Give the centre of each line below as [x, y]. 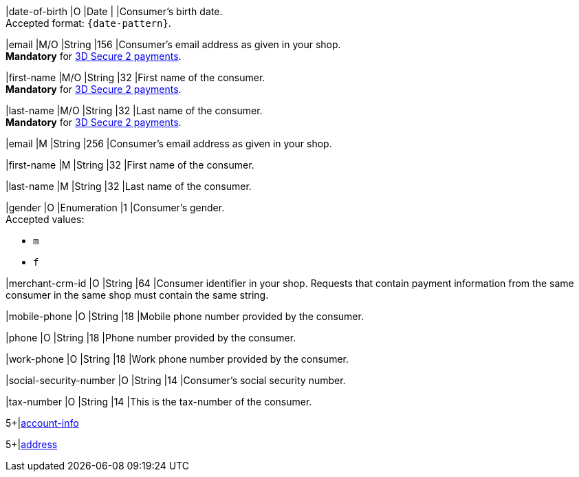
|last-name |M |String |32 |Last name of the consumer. [129, 186]
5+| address [32, 444]
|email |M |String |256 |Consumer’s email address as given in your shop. [169, 144]
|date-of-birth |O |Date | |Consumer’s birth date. [114, 11]
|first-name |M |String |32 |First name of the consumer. [130, 165]
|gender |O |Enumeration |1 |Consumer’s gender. [115, 208]
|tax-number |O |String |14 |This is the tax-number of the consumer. [159, 402]
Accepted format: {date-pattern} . [88, 23]
